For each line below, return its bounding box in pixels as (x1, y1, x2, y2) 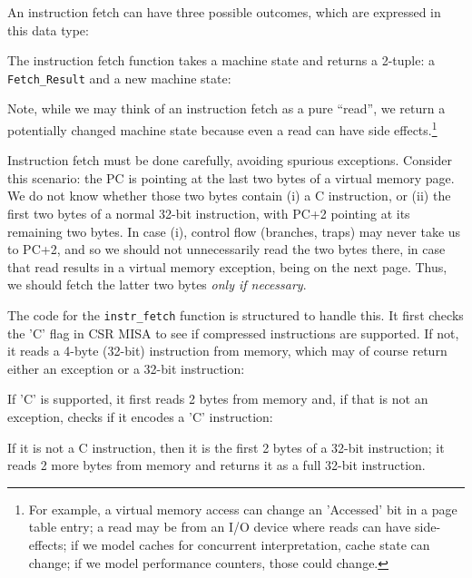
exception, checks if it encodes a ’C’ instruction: (7, 407, 273, 426)
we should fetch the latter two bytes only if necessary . (7, 275, 307, 294)
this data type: (7, 20, 89, 39)
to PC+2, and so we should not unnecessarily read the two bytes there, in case (7, 240, 446, 259)
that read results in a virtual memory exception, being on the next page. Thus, (7, 257, 447, 276)
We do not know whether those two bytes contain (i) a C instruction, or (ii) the (7, 186, 451, 205)
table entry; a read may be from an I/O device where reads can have (28, 517, 411, 536)
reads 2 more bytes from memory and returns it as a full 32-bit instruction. (7, 456, 426, 475)
